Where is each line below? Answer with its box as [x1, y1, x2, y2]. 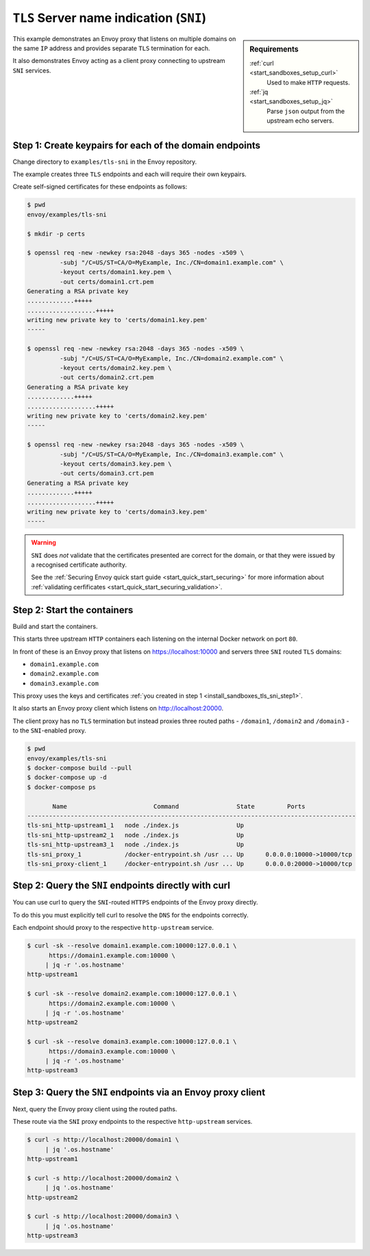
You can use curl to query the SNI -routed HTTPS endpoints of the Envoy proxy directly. [12, 898, 258, 907]
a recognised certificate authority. [31, 561, 127, 569]
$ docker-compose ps [27, 783, 96, 791]
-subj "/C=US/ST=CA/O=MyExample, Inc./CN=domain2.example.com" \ [59, 354, 284, 362]
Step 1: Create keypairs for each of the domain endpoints [12, 139, 260, 151]
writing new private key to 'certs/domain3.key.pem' [27, 508, 208, 515]
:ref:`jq [249, 88, 269, 96]
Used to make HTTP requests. [267, 78, 350, 86]
